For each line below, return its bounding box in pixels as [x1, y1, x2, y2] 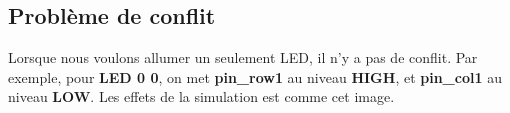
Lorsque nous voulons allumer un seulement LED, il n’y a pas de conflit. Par [8, 47, 478, 68]
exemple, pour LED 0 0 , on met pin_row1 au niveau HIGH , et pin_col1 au [8, 66, 502, 87]
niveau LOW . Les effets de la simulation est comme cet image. [8, 86, 395, 107]
